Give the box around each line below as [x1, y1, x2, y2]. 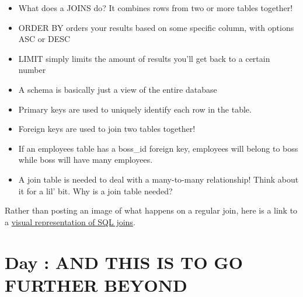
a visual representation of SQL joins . [5, 215, 135, 228]
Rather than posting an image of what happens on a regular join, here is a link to [5, 204, 298, 216]
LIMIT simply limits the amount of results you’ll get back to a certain [18, 52, 270, 64]
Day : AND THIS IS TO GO [5, 250, 243, 274]
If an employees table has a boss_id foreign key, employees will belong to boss [18, 142, 298, 154]
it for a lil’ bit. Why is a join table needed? [18, 184, 173, 197]
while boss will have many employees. [18, 153, 153, 166]
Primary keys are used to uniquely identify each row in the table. [18, 103, 252, 115]
